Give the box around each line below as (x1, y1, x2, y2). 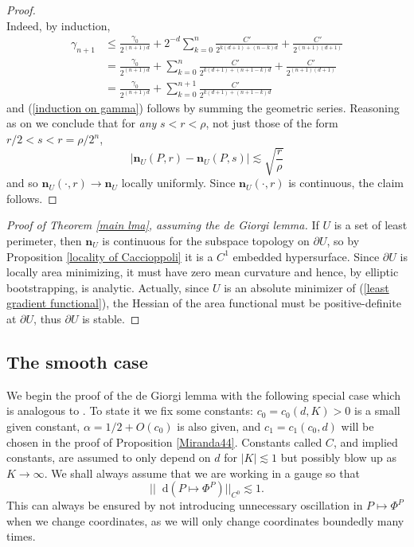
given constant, (6, 417, 80, 434)
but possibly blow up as (280, 449, 396, 466)
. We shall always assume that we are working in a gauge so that (44, 464, 360, 481)
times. (6, 528, 36, 545)
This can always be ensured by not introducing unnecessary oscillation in (6, 497, 363, 514)
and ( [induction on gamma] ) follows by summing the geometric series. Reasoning (6, 99, 400, 115)
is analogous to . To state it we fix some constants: (6, 402, 253, 419)
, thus (33, 310, 61, 326)
